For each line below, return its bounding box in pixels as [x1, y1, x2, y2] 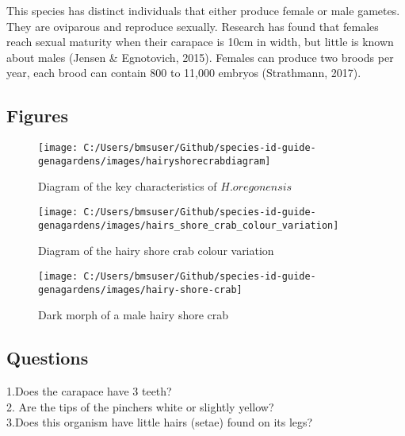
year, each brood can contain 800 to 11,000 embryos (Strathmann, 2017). [6, 64, 361, 81]
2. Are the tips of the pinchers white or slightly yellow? [6, 398, 274, 415]
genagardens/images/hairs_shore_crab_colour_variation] [38, 219, 339, 231]
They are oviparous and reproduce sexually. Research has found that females [6, 17, 379, 34]
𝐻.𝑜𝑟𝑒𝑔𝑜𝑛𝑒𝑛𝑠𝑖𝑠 [220, 182, 292, 194]
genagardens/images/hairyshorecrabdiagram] [38, 155, 271, 167]
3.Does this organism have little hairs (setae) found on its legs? [6, 414, 313, 430]
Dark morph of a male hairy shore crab [38, 307, 229, 323]
